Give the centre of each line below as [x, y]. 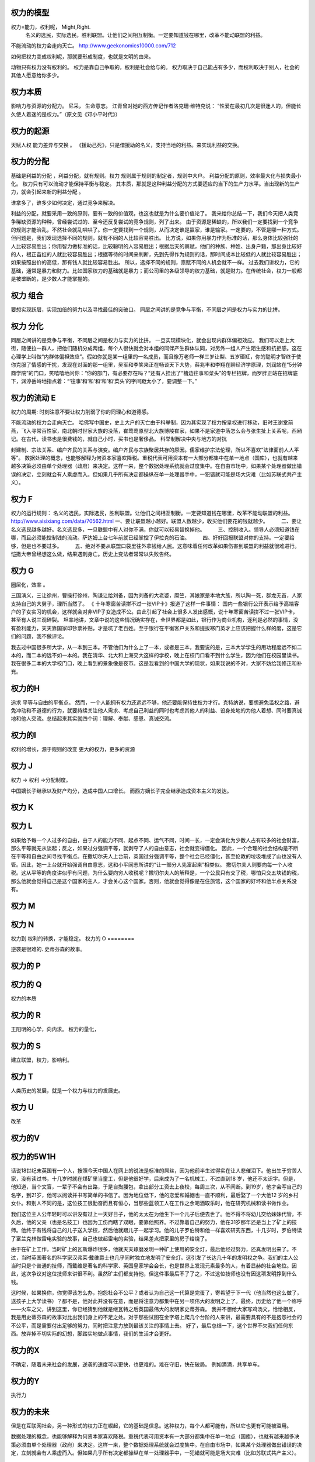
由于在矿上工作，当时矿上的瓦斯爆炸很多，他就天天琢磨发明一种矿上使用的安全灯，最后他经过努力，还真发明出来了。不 [154, 1249]
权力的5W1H [33, 1156]
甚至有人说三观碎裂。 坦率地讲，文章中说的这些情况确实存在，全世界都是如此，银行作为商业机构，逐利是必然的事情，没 [155, 620]
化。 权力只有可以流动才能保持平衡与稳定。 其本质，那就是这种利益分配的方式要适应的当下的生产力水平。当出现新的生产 [155, 184]
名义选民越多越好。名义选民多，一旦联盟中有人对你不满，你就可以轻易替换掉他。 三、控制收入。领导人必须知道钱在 [155, 529]
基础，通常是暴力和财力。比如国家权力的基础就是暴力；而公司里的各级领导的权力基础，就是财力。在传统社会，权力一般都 [156, 270]
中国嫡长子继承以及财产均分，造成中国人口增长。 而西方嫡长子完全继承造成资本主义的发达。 [121, 791]
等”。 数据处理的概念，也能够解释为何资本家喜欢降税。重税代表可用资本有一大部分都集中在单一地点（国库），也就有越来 [155, 458]
